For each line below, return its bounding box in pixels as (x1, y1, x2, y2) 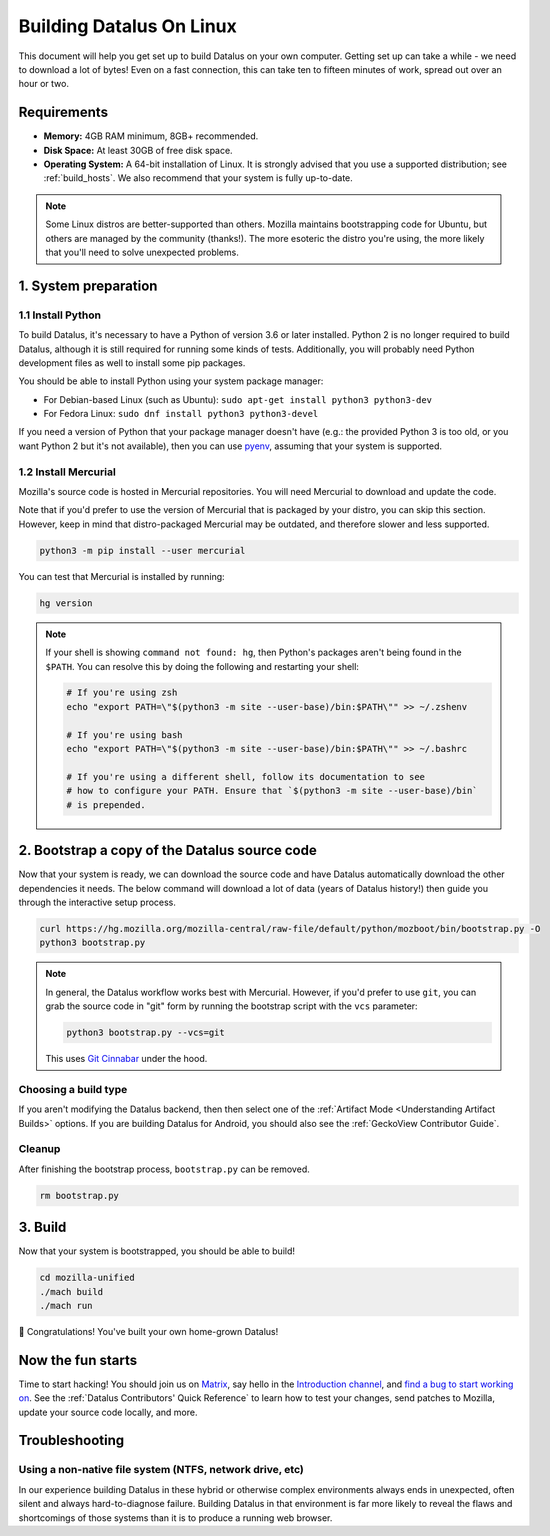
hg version (39, 597, 93, 609)
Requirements (18, 104, 109, 121)
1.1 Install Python (18, 308, 102, 322)
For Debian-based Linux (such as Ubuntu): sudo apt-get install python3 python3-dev (43, 393, 433, 405)
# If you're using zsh (66, 687, 178, 699)
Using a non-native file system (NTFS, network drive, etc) (18, 1463, 305, 1477)
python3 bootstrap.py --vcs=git (66, 1027, 225, 1039)
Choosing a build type (18, 1082, 128, 1096)
